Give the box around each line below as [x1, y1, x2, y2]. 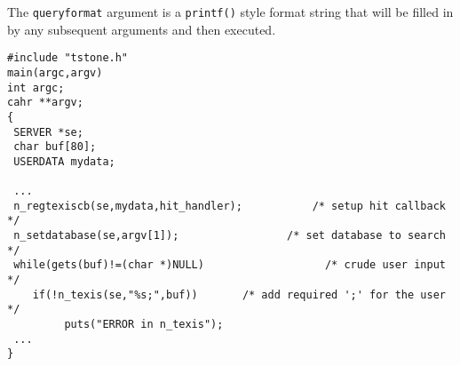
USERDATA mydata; [13, 155, 115, 168]
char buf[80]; [13, 140, 97, 154]
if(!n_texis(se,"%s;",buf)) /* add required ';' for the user [32, 288, 446, 301]
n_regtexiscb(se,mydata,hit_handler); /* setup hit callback [13, 199, 446, 212]
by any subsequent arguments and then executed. [7, 20, 276, 38]
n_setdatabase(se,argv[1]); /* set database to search [13, 229, 446, 243]
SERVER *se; [13, 125, 83, 139]
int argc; [7, 81, 65, 94]
